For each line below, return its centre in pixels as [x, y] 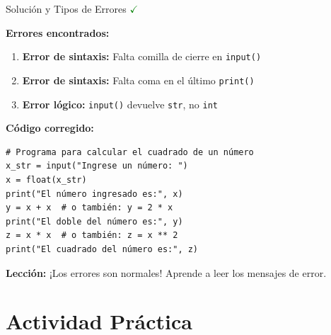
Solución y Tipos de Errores [66, 8]
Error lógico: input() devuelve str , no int [120, 104]
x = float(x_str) [46, 180]
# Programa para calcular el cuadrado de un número [130, 152]
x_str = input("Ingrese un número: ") [97, 166]
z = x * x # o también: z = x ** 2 [92, 235]
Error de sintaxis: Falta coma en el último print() [138, 80]
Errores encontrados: [58, 32]
